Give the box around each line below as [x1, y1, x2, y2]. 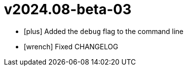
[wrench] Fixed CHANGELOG [24, 42, 118, 51]
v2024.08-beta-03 [4, 1, 132, 18]
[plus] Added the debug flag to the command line [24, 27, 184, 35]
